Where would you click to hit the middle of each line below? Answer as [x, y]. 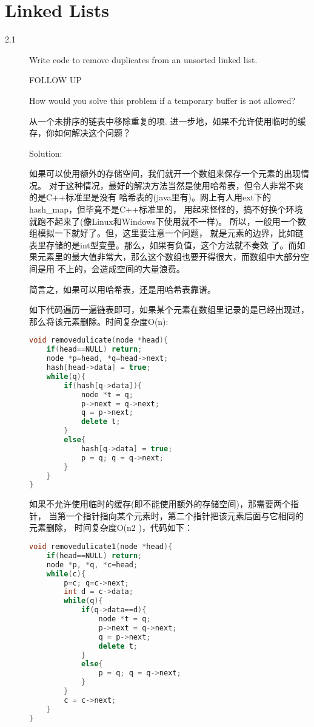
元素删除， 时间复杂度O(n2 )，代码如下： [111, 527]
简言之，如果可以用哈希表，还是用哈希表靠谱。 [122, 289]
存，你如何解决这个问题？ [80, 133]
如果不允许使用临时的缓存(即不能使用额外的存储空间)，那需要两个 [160, 504]
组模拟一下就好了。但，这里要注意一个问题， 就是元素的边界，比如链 [166, 233]
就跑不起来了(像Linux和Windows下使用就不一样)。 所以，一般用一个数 [168, 221]
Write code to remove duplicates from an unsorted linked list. [143, 59]
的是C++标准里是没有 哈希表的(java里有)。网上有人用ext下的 [150, 197]
